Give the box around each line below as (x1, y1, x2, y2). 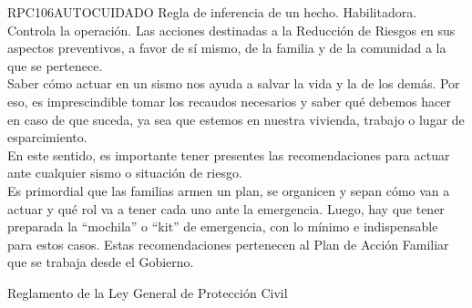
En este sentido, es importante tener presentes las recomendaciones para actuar (7, 145, 450, 164)
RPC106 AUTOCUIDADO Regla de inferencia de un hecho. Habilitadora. (7, 3, 417, 21)
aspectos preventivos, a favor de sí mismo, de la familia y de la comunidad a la (7, 38, 446, 57)
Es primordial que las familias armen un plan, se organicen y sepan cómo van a (7, 180, 450, 200)
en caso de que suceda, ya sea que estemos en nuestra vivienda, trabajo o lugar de (7, 109, 465, 128)
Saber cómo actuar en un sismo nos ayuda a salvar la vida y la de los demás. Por (7, 74, 460, 93)
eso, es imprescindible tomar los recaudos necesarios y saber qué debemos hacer (7, 91, 451, 110)
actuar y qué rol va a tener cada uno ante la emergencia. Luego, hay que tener (7, 199, 445, 218)
